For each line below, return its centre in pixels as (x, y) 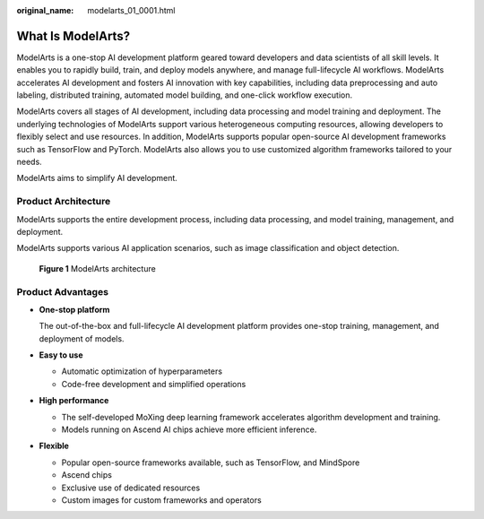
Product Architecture (64, 202)
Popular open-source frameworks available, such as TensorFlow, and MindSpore (211, 463)
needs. (29, 162)
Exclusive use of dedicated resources (131, 488)
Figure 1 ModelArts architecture (97, 268)
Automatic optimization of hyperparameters (142, 371)
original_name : (45, 10)
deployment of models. (82, 338)
